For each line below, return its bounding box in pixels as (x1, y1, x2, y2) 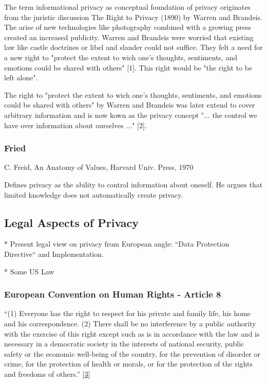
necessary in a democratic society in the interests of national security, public (4, 338, 244, 349)
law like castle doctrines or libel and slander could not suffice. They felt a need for (4, 42, 263, 53)
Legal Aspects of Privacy (4, 214, 139, 230)
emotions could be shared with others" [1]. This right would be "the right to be (4, 62, 253, 73)
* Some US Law (4, 266, 54, 276)
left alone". (4, 72, 38, 83)
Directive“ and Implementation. (4, 248, 104, 259)
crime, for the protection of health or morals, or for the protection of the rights (4, 358, 253, 369)
